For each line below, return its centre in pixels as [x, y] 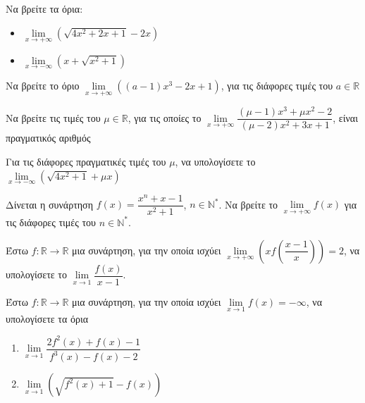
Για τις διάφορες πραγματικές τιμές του [86, 161]
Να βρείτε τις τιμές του [53, 117]
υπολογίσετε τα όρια [47, 318]
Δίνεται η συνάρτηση [49, 204]
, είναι [345, 117]
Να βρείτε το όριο [43, 86]
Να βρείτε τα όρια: [44, 8]
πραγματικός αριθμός [48, 138]
